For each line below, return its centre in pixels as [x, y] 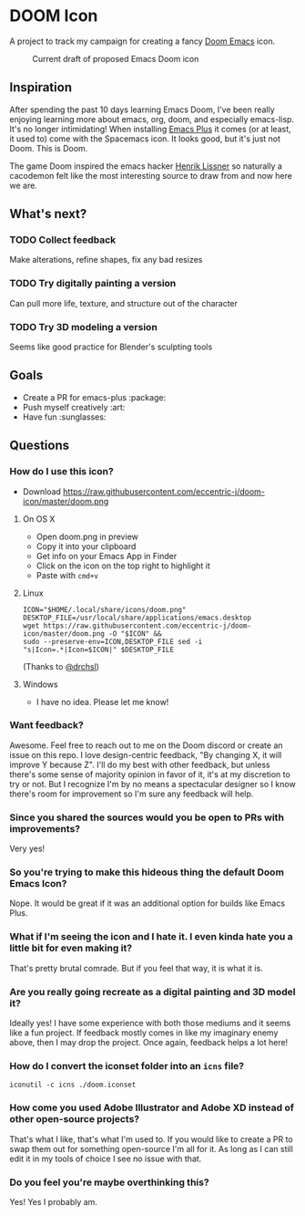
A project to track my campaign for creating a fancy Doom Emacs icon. [142, 41]
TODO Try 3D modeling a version [83, 327]
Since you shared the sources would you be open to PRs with [147, 817]
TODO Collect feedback [63, 240]
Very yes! [27, 848]
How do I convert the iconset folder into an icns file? [127, 1065]
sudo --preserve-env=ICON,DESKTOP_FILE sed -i [112, 641]
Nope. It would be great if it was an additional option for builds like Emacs [147, 903]
